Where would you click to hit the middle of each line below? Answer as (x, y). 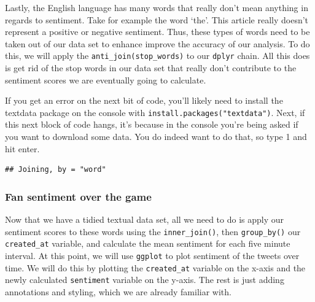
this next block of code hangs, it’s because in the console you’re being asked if (152, 124)
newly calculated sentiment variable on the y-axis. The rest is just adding (145, 280)
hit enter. (22, 148)
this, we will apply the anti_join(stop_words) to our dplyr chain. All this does (157, 56)
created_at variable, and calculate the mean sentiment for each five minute (148, 243)
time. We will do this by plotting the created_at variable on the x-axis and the (155, 267)
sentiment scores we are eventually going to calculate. (106, 79)
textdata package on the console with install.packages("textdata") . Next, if (155, 112)
